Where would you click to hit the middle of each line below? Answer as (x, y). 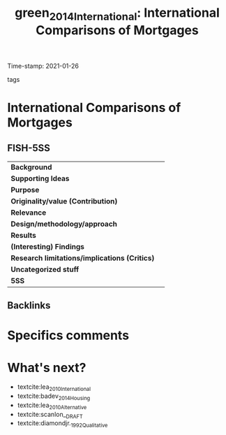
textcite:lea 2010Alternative (52, 406)
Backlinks (29, 306)
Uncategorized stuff (45, 269)
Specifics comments (68, 335)
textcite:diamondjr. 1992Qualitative (62, 424)
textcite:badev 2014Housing (54, 397)
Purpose (25, 190)
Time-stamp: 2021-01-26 (43, 66)
